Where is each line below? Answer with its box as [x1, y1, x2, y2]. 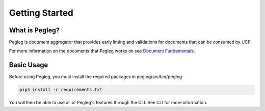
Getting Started [9, 7, 74, 18]
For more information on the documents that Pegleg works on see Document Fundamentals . [9, 48, 195, 54]
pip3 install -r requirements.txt [19, 87, 103, 93]
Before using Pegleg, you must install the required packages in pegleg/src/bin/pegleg [9, 74, 182, 80]
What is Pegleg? [9, 26, 60, 34]
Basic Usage [9, 61, 48, 69]
